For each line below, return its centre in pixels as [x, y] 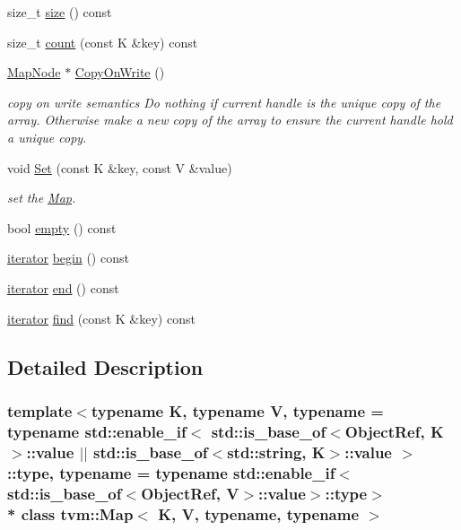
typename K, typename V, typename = [237, 410]
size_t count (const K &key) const [103, 42]
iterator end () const [63, 287]
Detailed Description [105, 366]
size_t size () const [60, 12]
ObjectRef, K [394, 431]
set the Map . [42, 198]
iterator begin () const [68, 258]
